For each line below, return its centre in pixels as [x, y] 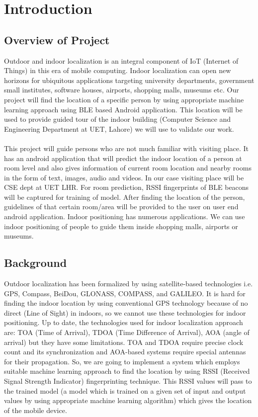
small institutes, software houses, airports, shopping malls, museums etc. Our [122, 90]
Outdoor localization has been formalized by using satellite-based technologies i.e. [129, 284]
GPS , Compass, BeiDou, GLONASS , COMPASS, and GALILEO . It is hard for [125, 293]
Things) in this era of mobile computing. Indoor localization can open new [118, 70]
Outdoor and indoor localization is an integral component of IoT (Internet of [121, 60]
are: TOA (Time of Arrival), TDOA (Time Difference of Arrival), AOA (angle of [127, 332]
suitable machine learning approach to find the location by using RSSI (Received [127, 371]
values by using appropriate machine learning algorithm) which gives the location [128, 400]
